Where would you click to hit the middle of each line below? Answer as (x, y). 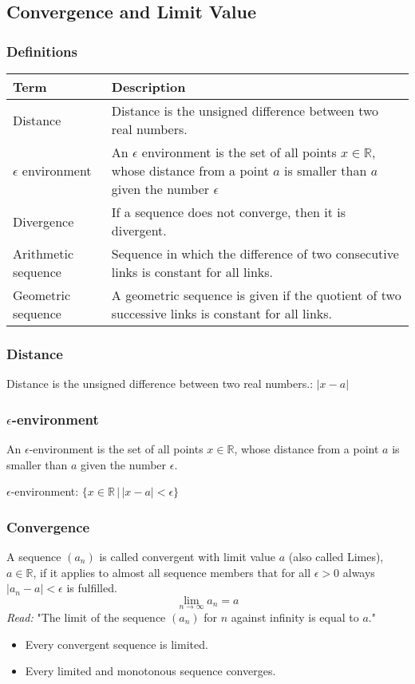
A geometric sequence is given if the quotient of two (256, 295)
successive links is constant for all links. (222, 313)
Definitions (42, 51)
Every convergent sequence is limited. (117, 644)
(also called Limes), (336, 557)
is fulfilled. (92, 588)
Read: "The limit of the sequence (86, 617)
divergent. (139, 230)
